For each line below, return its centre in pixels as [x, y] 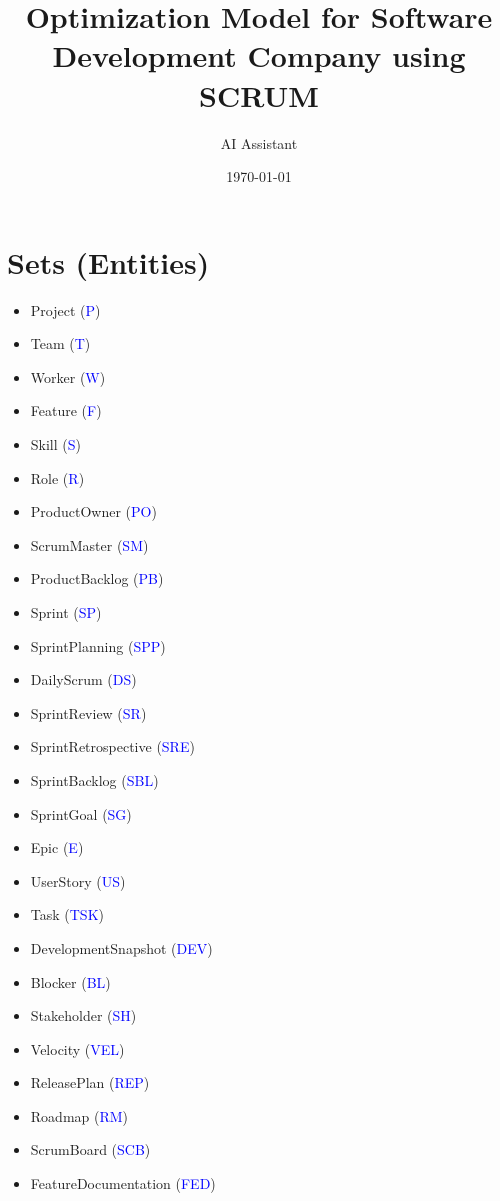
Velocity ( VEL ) [77, 1048]
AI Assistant [259, 142]
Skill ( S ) [56, 444]
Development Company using [259, 55]
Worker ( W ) [68, 376]
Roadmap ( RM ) [79, 1115]
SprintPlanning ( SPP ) [98, 645]
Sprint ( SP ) [66, 611]
